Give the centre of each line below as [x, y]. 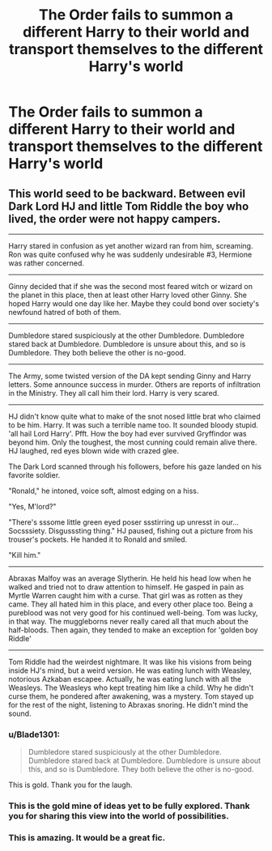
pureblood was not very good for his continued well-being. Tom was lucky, [133, 613]
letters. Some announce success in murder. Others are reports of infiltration [134, 385]
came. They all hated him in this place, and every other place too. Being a [131, 604]
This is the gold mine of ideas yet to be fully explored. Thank [130, 806]
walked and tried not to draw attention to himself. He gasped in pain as [126, 587]
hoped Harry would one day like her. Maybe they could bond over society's [134, 304]
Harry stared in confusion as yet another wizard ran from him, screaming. [131, 246]
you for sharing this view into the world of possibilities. [119, 816]
